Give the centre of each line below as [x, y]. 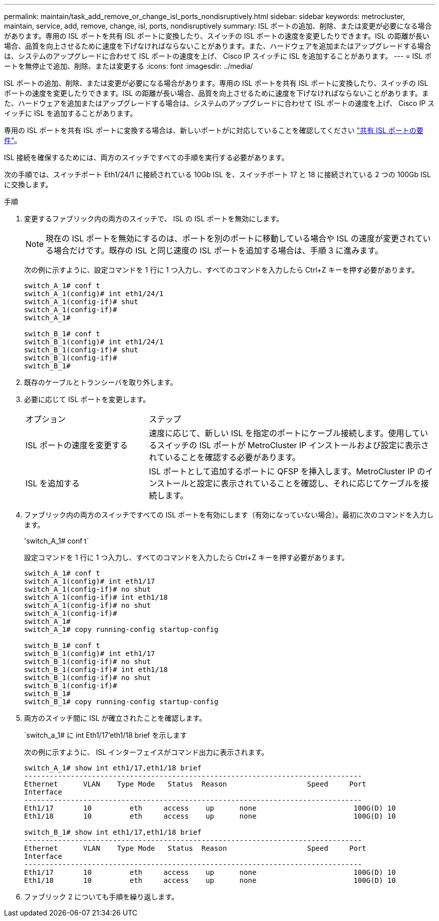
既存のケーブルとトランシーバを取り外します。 [101, 382]
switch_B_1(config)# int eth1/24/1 [94, 342]
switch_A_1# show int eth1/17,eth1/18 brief [113, 768]
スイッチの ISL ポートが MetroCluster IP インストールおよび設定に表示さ [293, 445]
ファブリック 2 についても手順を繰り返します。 [101, 897]
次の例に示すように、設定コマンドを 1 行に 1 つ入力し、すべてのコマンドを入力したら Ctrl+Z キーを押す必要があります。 [222, 270]
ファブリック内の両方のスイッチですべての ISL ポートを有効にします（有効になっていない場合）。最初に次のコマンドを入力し [229, 515]
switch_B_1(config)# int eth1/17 [90, 653]
